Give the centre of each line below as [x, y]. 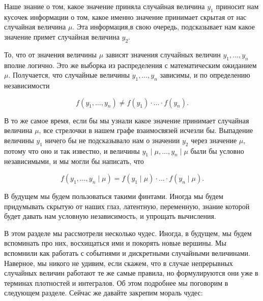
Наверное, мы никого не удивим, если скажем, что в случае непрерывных [119, 263]
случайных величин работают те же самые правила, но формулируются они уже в [131, 273]
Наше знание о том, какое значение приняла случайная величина [105, 6]
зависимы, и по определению [205, 75]
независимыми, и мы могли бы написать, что [74, 161]
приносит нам [237, 6]
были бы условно [217, 150]
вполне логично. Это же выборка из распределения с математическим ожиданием [130, 65]
